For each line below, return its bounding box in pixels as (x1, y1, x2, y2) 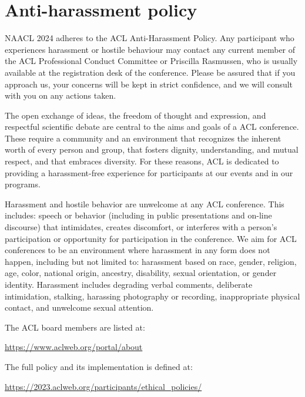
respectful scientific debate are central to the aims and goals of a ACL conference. (5, 120, 299, 133)
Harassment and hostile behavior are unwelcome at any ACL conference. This (5, 197, 284, 210)
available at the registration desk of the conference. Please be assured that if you (5, 66, 296, 78)
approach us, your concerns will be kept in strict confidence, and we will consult (5, 78, 293, 90)
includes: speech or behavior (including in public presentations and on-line (5, 209, 272, 221)
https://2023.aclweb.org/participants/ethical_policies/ (5, 380, 202, 392)
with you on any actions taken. (5, 89, 116, 102)
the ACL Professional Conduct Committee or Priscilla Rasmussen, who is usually (5, 55, 298, 67)
